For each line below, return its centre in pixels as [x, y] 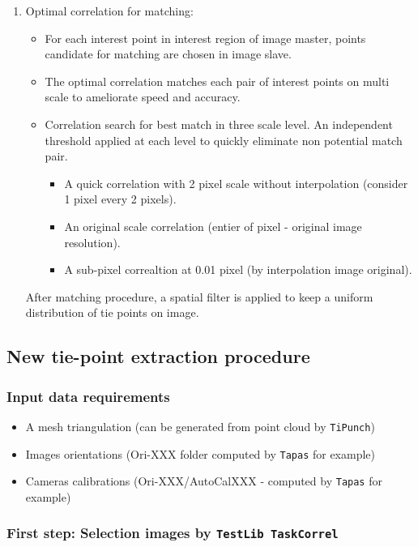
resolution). [92, 242]
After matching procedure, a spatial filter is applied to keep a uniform [199, 296]
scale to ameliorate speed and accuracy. [143, 97]
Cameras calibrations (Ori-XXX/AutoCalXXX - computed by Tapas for [204, 481]
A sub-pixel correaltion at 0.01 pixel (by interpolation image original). [238, 269]
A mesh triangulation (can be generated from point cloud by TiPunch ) [200, 426]
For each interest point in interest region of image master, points [205, 38]
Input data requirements [88, 396]
